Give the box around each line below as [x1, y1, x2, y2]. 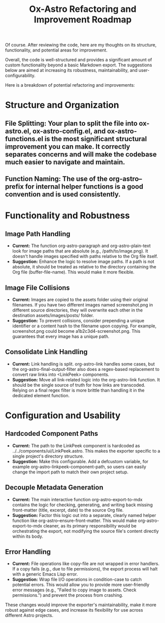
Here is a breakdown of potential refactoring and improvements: [5, 82, 135, 88]
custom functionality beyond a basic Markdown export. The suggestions [5, 62, 152, 68]
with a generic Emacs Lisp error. [12, 571, 78, 577]
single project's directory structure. [12, 453, 84, 459]
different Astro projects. [5, 613, 53, 619]
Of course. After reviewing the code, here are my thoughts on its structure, [5, 42, 157, 48]
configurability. [5, 73, 36, 79]
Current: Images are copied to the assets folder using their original [12, 296, 148, 303]
